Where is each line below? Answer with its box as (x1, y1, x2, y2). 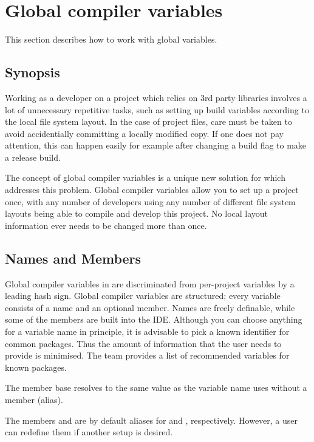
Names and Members (5, 248, 142, 267)
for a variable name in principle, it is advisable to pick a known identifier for (5, 325, 290, 338)
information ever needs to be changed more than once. (5, 219, 207, 231)
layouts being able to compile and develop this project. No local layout (5, 207, 268, 220)
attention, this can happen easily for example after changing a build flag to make (5, 139, 307, 152)
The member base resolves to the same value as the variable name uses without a (5, 381, 307, 394)
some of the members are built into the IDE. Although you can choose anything (5, 313, 302, 326)
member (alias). (5, 393, 63, 405)
